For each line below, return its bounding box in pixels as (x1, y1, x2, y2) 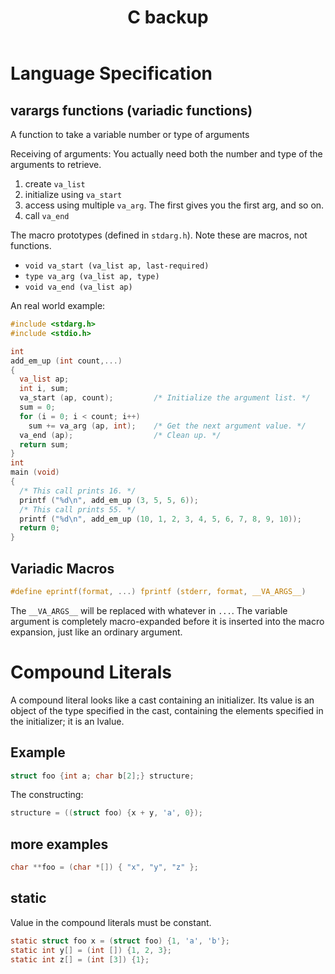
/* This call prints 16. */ (19, 486, 137, 496)
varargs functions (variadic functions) (10, 102, 253, 119)
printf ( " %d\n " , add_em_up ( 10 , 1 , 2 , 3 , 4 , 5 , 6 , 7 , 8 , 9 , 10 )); (19, 514, 302, 524)
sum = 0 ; (19, 402, 56, 412)
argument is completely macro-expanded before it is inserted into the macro (10, 615, 325, 627)
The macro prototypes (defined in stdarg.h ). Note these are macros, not (10, 229, 308, 241)
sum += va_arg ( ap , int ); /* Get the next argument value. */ (28, 421, 307, 431)
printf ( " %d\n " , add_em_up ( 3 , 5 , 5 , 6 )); (19, 495, 199, 505)
